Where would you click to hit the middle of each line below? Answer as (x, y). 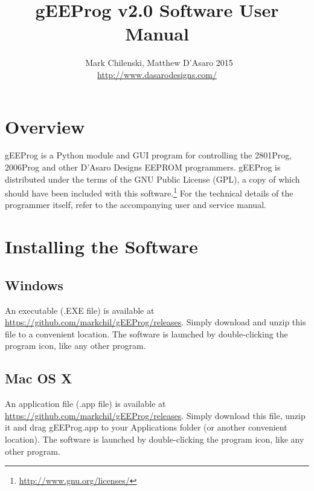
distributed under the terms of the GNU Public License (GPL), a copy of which (152, 179)
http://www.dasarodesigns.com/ (157, 74)
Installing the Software (101, 246)
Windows (34, 285)
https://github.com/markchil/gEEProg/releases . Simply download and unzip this (155, 322)
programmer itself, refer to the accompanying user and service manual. (136, 205)
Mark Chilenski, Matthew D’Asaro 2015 (159, 63)
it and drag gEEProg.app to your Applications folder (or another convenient (146, 427)
